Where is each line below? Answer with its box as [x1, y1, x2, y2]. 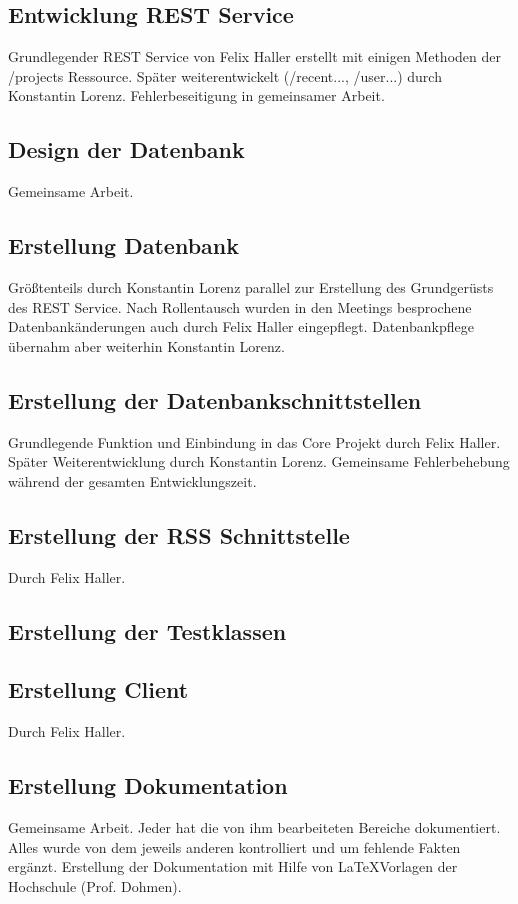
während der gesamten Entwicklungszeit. [8, 470, 257, 491]
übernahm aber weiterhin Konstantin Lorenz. [8, 335, 285, 356]
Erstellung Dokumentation [8, 770, 288, 801]
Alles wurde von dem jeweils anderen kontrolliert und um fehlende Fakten [8, 836, 461, 857]
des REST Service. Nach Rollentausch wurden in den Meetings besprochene [8, 296, 472, 317]
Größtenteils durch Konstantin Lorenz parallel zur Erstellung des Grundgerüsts [8, 276, 494, 297]
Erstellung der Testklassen [8, 615, 287, 646]
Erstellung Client [8, 674, 189, 705]
